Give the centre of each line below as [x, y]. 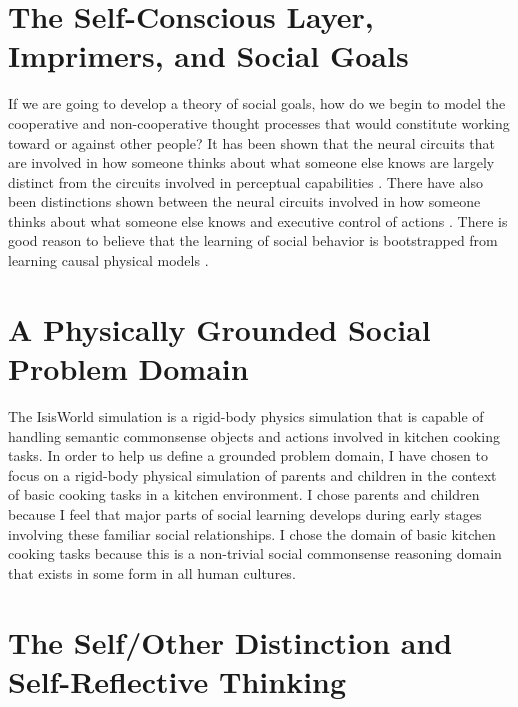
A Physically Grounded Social [219, 328]
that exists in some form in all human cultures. [152, 572]
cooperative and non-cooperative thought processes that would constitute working [259, 122]
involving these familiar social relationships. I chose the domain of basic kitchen [252, 533]
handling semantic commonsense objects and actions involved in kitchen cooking [254, 435]
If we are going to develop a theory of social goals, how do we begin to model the [257, 103]
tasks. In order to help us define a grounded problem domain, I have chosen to [248, 455]
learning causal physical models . [108, 260]
